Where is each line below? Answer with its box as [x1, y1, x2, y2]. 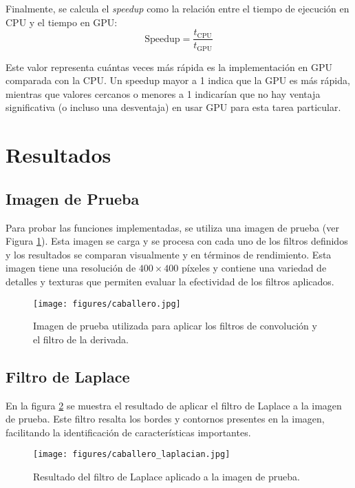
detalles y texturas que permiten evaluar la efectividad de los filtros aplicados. [6, 274, 334, 289]
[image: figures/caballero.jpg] [33, 298, 181, 309]
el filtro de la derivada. [33, 332, 129, 346]
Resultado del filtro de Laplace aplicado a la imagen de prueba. [33, 469, 300, 484]
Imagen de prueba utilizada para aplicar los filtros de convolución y [33, 318, 317, 333]
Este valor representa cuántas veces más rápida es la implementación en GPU [6, 59, 333, 74]
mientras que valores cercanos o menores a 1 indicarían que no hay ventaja [6, 86, 321, 101]
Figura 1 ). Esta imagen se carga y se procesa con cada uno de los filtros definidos [6, 234, 348, 248]
